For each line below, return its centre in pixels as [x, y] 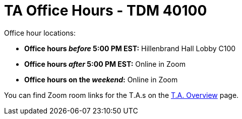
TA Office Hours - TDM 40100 [106, 11]
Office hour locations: [40, 33]
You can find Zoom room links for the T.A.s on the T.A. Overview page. [122, 95]
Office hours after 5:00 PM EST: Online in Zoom [105, 64]
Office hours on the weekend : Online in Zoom [101, 79]
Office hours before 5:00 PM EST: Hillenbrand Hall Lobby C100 [130, 48]
